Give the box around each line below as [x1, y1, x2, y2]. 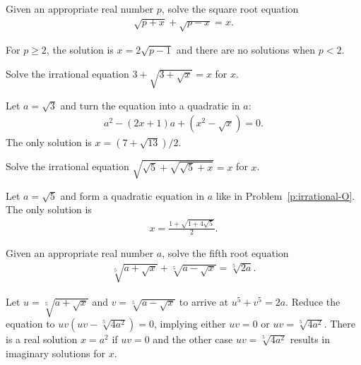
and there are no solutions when [176, 42, 316, 57]
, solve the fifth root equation [162, 246, 289, 261]
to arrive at [179, 294, 229, 309]
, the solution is [46, 42, 114, 57]
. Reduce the [285, 294, 341, 309]
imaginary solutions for [6, 345, 106, 360]
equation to [6, 316, 55, 331]
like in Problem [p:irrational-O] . [215, 188, 355, 203]
